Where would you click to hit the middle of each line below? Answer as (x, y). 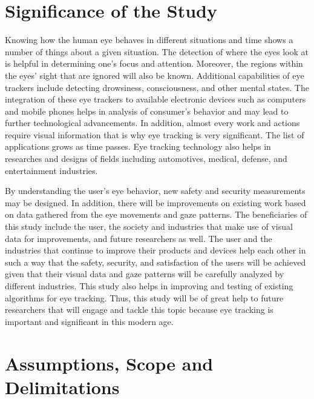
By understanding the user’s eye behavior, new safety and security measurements (155, 191)
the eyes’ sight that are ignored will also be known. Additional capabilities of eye (155, 75)
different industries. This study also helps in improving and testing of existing (149, 286)
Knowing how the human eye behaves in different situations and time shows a (149, 40)
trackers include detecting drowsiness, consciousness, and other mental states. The (157, 87)
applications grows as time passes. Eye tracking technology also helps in (138, 146)
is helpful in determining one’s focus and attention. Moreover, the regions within (154, 63)
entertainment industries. (51, 170)
